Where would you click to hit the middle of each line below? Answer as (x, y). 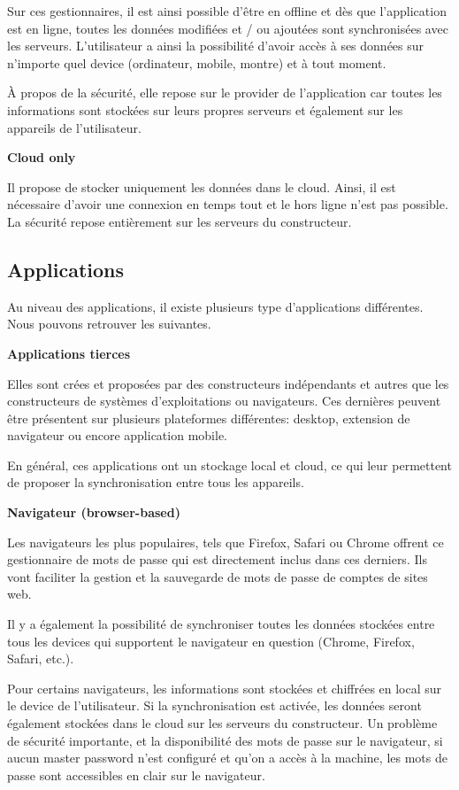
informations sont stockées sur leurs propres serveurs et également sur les (205, 109)
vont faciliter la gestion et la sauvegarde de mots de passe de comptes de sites (218, 576)
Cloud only (42, 157)
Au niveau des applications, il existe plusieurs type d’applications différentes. (215, 306)
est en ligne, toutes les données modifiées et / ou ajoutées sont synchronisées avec (228, 28)
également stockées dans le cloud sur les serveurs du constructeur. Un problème (222, 723)
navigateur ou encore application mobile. (117, 435)
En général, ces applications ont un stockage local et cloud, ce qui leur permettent (229, 465)
